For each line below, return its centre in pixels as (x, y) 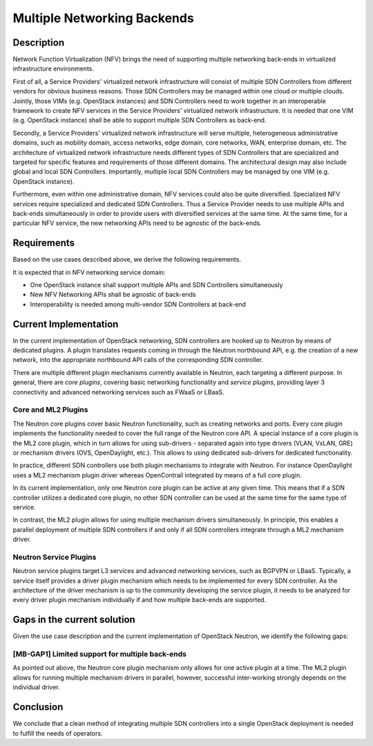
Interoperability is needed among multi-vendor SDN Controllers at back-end (138, 304)
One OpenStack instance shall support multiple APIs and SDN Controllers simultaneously (156, 285)
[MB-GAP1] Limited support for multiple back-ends (99, 654)
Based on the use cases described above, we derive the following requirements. (127, 260)
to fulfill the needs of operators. (58, 733)
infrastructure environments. (54, 69)
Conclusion (38, 707)
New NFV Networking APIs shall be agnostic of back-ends (113, 295)
